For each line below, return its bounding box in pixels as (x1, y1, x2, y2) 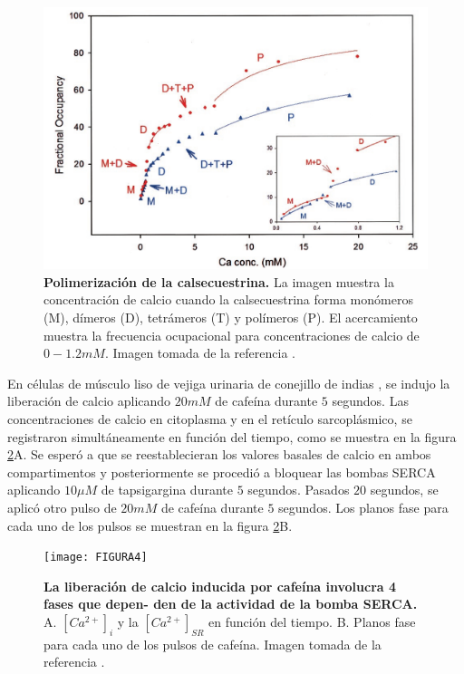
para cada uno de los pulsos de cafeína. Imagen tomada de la (43, 634, 382, 653)
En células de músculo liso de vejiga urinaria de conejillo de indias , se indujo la (7, 373, 450, 392)
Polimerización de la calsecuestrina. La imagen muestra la (43, 272, 394, 291)
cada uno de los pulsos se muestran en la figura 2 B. (7, 515, 293, 534)
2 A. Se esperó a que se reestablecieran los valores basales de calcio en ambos (7, 445, 431, 464)
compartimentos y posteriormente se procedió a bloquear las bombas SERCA (7, 462, 436, 481)
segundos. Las (332, 391, 409, 410)
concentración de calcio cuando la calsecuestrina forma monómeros (43, 290, 413, 309)
